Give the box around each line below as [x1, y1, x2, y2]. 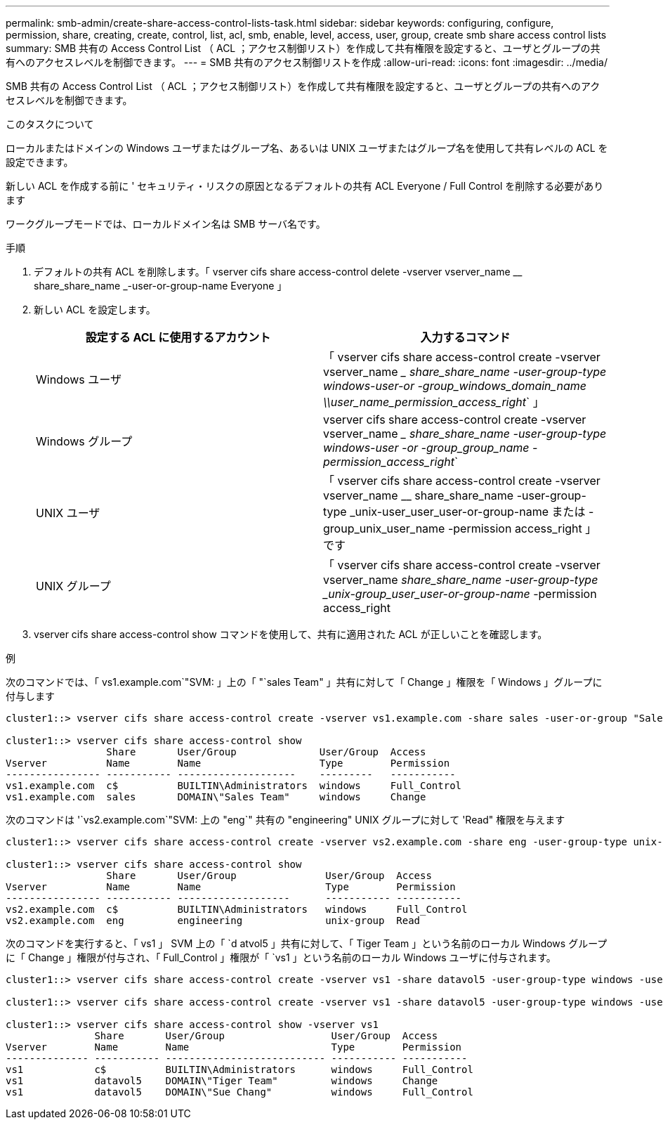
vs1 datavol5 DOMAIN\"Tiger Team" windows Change [6, 1075, 438, 1086]
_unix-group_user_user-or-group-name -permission [323, 587, 597, 601]
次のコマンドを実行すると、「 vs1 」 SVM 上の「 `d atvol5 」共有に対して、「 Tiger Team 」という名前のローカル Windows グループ [6, 937, 608, 949]
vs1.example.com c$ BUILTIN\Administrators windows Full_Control [6, 780, 462, 791]
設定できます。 [6, 156, 74, 168]
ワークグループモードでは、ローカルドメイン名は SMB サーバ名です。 [6, 218, 326, 230]
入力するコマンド [420, 330, 511, 344]
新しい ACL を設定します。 [34, 304, 156, 316]
